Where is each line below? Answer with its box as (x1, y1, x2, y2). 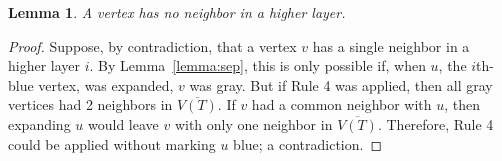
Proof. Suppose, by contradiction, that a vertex (8, 35, 297, 56)
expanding (8, 113, 71, 134)
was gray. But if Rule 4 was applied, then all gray (189, 74, 493, 95)
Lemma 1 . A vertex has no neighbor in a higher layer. (8, 2, 346, 22)
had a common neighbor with (251, 94, 432, 115)
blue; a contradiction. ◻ (233, 133, 383, 154)
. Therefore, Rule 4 (377, 113, 494, 134)
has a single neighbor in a (312, 35, 470, 56)
